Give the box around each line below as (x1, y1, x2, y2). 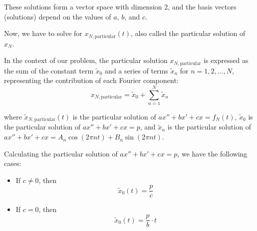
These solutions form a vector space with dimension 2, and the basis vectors (4, 1, 237, 11)
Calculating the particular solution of (4, 148, 118, 158)
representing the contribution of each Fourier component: (4, 75, 179, 85)
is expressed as (204, 55, 249, 65)
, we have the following (177, 148, 248, 158)
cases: (4, 158, 21, 168)
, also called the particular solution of (131, 28, 246, 38)
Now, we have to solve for (4, 28, 82, 38)
